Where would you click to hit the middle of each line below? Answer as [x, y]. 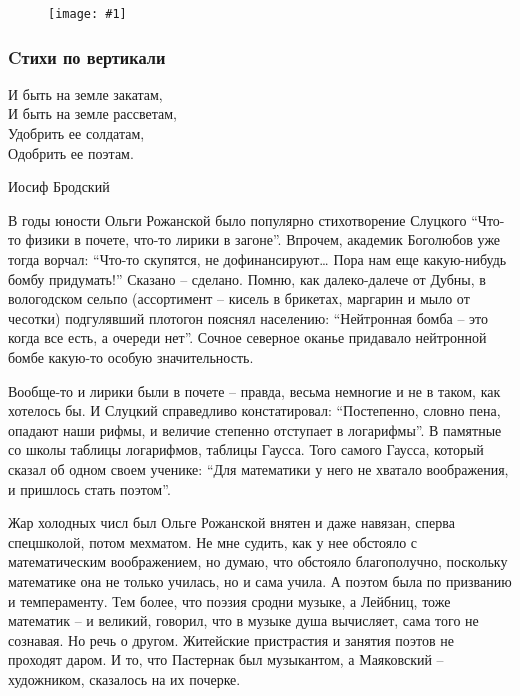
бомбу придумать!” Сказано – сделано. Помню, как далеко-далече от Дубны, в [247, 278]
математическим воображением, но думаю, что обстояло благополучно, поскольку [258, 561]
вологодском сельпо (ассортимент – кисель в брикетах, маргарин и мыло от [239, 298]
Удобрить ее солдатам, [76, 133]
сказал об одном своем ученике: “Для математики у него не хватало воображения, [258, 468]
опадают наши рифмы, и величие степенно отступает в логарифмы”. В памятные [255, 429]
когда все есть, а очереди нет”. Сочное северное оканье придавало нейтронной [247, 337]
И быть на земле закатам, [85, 93]
